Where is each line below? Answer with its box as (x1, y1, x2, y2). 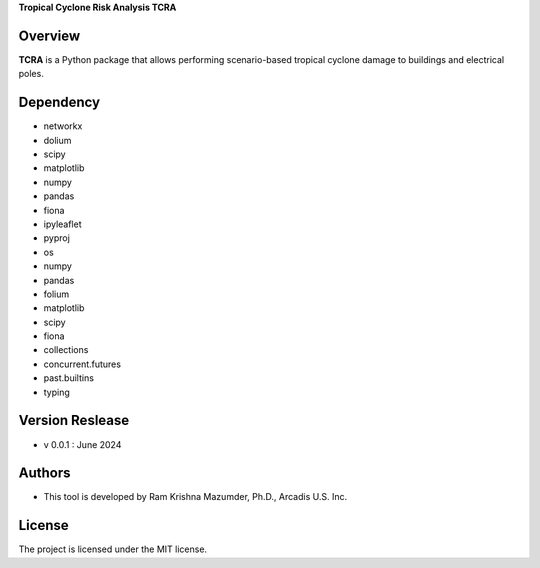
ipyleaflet (43, 218, 82, 230)
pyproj (43, 232, 70, 244)
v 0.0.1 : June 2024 (43, 438, 122, 450)
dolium (43, 134, 72, 146)
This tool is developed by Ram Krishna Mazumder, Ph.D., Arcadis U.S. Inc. (43, 491, 348, 503)
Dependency (18, 94, 100, 111)
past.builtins (43, 372, 95, 384)
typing (43, 386, 70, 398)
